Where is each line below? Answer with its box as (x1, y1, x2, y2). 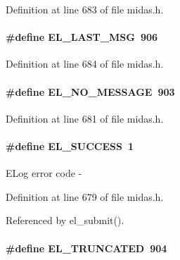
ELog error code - (6, 166, 82, 180)
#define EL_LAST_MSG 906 (6, 30, 158, 44)
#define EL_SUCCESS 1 (6, 138, 134, 153)
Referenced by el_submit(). (6, 213, 124, 228)
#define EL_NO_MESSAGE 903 (6, 84, 175, 99)
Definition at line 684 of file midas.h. (6, 56, 164, 71)
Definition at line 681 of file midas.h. (6, 111, 164, 125)
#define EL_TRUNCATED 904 (6, 240, 167, 255)
